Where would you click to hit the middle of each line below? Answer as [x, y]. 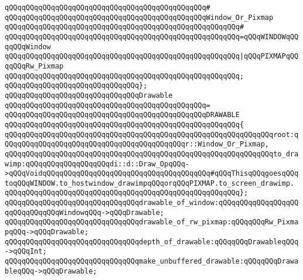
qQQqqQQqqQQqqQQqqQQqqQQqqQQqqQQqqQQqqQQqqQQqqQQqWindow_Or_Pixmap [139, 17]
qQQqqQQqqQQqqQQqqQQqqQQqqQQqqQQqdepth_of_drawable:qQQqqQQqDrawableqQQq [152, 242]
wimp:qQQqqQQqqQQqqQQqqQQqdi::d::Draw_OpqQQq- [97, 164]
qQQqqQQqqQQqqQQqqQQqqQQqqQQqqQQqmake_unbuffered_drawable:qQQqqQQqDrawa [152, 262]
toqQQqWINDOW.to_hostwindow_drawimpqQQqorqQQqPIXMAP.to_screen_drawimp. [149, 183]
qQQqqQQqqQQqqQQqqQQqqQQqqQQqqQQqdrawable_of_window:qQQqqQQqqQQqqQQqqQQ [152, 203]
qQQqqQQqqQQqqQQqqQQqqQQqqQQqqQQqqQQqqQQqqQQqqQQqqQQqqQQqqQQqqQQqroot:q [152, 134]
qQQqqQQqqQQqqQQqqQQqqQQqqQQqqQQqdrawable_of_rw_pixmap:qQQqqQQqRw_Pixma [152, 222]
